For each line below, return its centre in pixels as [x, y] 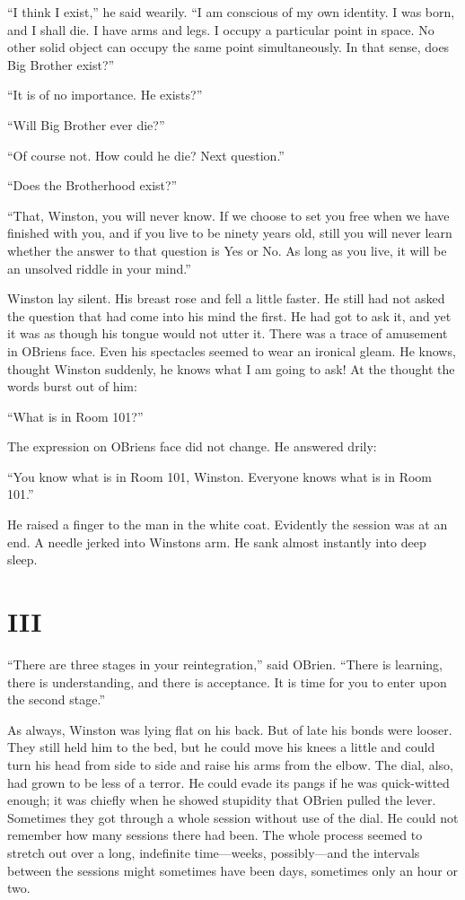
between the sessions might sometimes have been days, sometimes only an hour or [232, 870]
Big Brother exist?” [61, 64]
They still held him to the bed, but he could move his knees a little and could [221, 747]
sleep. [22, 559]
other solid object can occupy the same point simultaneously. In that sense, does [228, 47]
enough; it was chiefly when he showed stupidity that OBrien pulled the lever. [222, 800]
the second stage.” [57, 699]
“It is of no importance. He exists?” [105, 95]
